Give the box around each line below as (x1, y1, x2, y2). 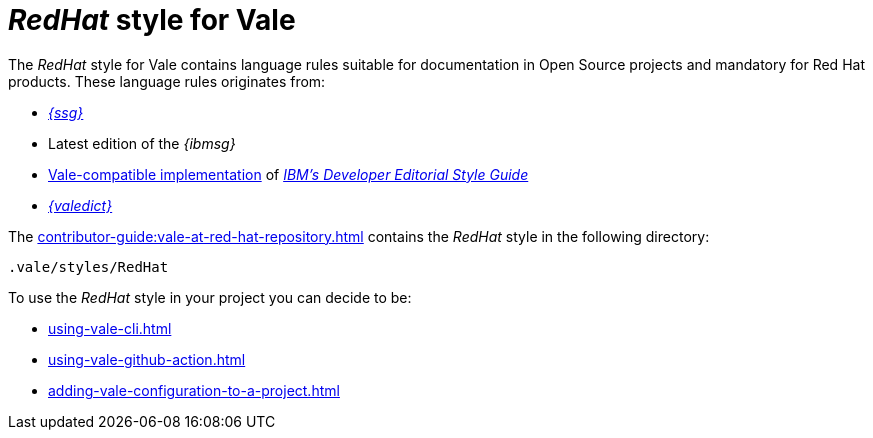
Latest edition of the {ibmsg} (48, 134, 236, 152)
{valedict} (48, 196, 113, 214)
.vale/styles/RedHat (8, 258, 169, 275)
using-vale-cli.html (48, 319, 172, 337)
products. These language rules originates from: (8, 72, 326, 90)
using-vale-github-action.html (48, 350, 246, 368)
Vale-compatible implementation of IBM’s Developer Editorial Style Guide (48, 165, 529, 183)
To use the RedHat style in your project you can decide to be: (8, 288, 412, 306)
